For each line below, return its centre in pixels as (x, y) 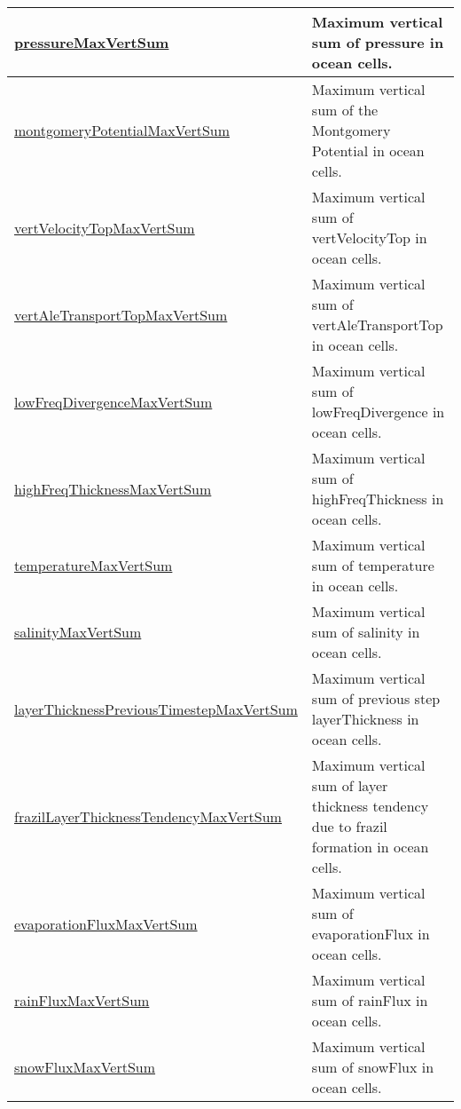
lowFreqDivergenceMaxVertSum (113, 401)
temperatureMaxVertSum (94, 565)
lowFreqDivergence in (378, 412)
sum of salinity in (366, 632)
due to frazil (349, 826)
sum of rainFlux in (370, 1000)
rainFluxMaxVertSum (82, 1000)
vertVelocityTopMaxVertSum (105, 227)
